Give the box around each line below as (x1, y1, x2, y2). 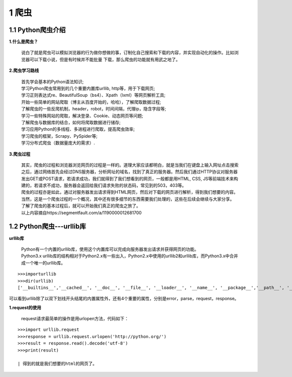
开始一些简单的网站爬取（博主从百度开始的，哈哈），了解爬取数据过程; (21, 99, 162, 105)
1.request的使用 (9, 305, 41, 310)
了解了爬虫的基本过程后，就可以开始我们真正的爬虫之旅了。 (21, 203, 141, 209)
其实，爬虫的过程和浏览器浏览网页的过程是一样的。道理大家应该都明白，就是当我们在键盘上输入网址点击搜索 (21, 162, 238, 168)
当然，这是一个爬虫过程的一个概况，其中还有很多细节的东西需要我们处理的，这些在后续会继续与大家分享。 (21, 196, 235, 202)
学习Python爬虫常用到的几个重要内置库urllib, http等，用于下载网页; (21, 86, 155, 91)
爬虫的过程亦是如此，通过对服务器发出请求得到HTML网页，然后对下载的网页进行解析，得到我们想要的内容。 (21, 189, 238, 195)
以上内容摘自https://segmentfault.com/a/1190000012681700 (21, 210, 142, 215)
